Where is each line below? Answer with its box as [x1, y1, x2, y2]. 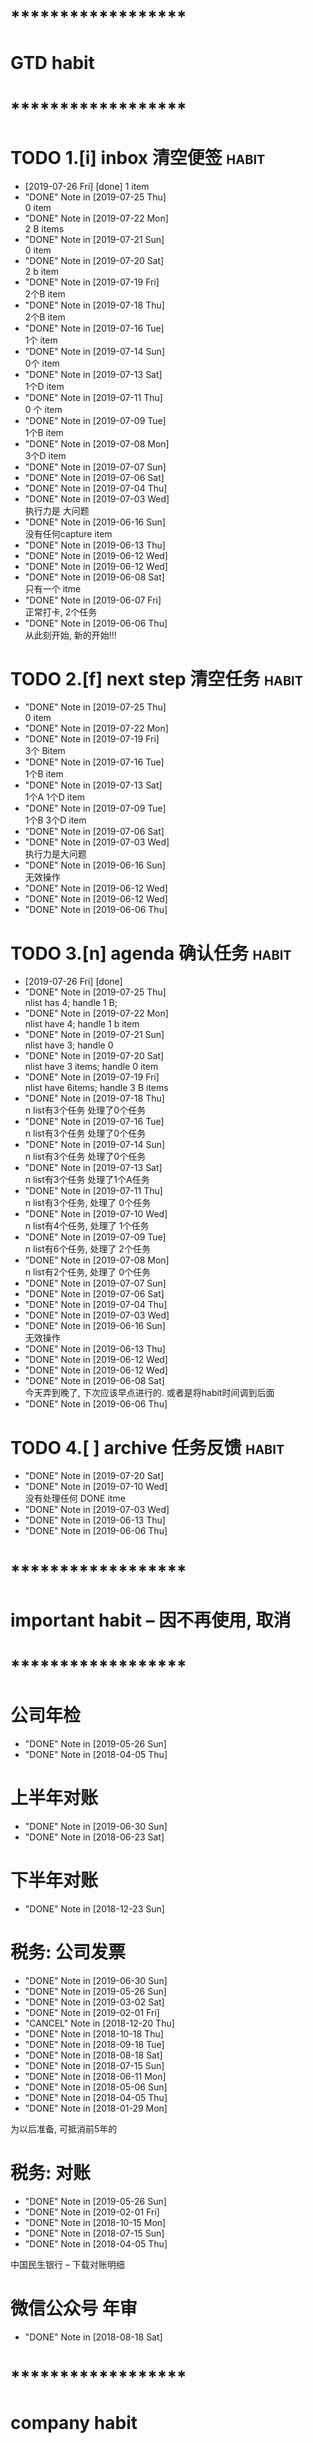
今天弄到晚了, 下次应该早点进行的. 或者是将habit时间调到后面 [24, 1387, 275, 1399]
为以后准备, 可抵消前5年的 [10, 2122, 118, 2135]
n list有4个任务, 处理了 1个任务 [24, 1220, 150, 1232]
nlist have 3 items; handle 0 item [24, 1061, 159, 1073]
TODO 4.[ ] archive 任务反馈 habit [10, 1436, 285, 1459]
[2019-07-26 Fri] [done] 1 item [24, 180, 150, 192]
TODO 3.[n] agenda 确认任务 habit [10, 942, 292, 965]
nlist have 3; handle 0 [24, 1039, 114, 1051]
